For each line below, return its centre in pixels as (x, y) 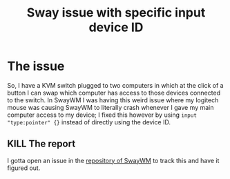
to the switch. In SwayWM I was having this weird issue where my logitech (113, 100)
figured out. (24, 168)
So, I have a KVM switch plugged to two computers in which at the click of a (115, 85)
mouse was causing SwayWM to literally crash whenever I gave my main (111, 107)
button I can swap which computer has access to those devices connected (114, 93)
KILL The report (41, 144)
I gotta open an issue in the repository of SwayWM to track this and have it (113, 160)
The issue (36, 66)
